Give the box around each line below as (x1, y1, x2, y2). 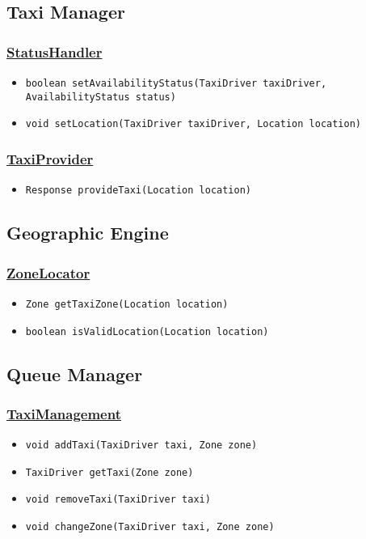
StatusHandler (6, 41, 103, 62)
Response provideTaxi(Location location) (25, 185, 251, 197)
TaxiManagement (6, 403, 121, 423)
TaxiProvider (6, 148, 94, 168)
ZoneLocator (6, 262, 90, 282)
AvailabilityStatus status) (25, 91, 176, 103)
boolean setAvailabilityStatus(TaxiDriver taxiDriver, (25, 78, 327, 89)
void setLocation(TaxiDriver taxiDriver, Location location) (25, 118, 362, 130)
